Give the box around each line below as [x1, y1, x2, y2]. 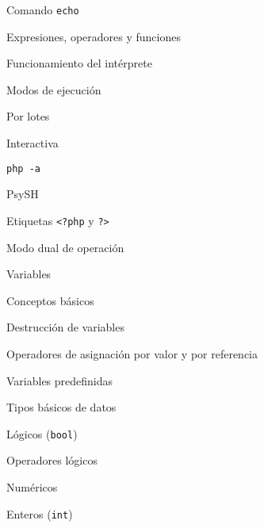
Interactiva [6, 135, 59, 151]
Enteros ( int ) [6, 505, 73, 522]
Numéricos [6, 478, 58, 495]
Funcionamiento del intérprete [6, 55, 152, 71]
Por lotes [6, 108, 50, 124]
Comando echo [6, 2, 79, 17]
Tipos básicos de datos [6, 399, 117, 415]
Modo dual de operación [6, 239, 124, 255]
